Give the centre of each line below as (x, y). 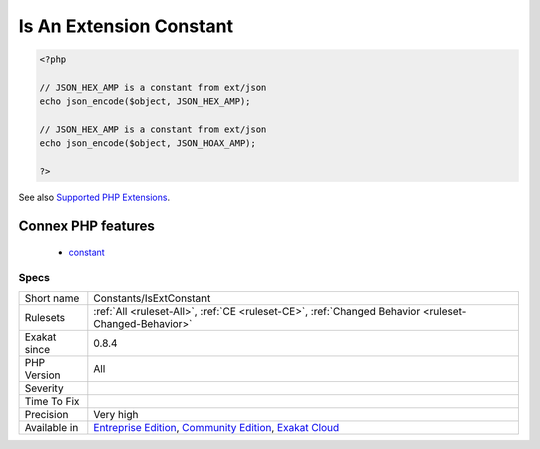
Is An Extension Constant (126, 26)
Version (42, 375)
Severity (44, 388)
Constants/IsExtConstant (152, 298)
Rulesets (44, 317)
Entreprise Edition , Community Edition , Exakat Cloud (216, 427)
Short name (52, 298)
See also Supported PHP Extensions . (94, 197)
